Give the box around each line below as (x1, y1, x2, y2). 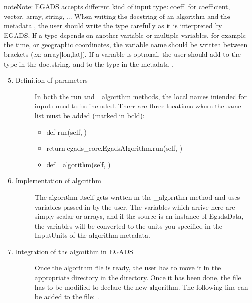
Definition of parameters (15, 75, 88, 85)
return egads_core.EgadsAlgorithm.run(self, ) (46, 143, 183, 153)
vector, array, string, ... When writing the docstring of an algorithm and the (4, 11, 230, 21)
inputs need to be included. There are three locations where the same (34, 101, 241, 111)
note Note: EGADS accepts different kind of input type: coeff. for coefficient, (4, 1, 230, 11)
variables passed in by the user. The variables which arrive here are (34, 201, 235, 212)
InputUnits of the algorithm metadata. (34, 230, 150, 240)
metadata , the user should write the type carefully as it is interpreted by (4, 20, 222, 31)
